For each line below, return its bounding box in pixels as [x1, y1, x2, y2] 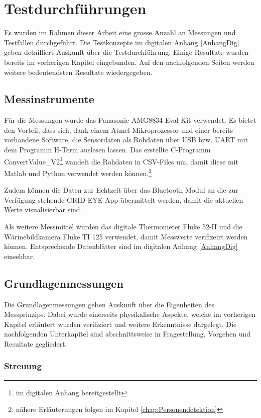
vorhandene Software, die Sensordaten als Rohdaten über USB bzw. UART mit [4, 134, 248, 145]
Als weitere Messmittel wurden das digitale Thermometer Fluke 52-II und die [4, 221, 242, 231]
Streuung [4, 360, 42, 372]
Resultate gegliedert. [4, 338, 67, 349]
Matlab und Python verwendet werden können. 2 [4, 166, 152, 178]
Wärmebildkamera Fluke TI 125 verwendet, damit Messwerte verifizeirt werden [4, 231, 248, 241]
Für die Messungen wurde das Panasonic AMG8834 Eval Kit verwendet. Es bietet [4, 115, 256, 125]
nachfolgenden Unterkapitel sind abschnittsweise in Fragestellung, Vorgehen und [4, 328, 251, 339]
